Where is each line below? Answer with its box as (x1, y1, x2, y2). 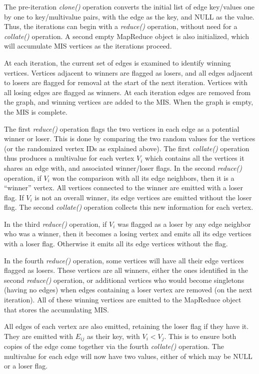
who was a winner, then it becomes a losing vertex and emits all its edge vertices (4, 228, 251, 239)
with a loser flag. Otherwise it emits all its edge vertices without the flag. (4, 238, 228, 249)
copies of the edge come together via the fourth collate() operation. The (4, 341, 224, 351)
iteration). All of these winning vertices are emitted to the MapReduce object (4, 294, 241, 305)
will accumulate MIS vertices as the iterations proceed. (4, 41, 172, 51)
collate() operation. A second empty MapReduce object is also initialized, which (4, 31, 249, 41)
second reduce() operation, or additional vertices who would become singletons (4, 274, 244, 285)
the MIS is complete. (4, 106, 67, 117)
